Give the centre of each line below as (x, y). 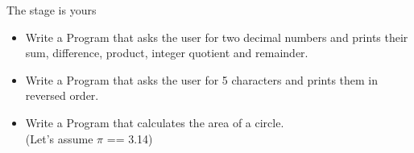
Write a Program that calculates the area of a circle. (155, 122)
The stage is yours (52, 10)
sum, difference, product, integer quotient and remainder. (167, 53)
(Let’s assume (59, 138)
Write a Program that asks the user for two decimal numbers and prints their (217, 37)
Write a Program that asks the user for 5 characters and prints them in (202, 79)
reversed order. (62, 95)
